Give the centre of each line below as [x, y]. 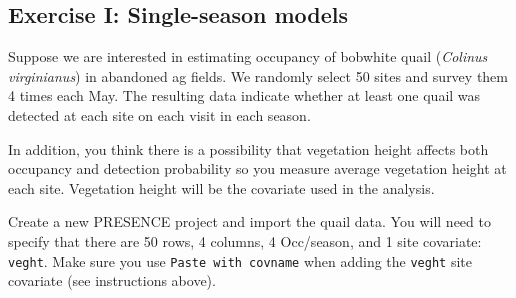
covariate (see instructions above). [112, 280]
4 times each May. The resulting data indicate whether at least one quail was [244, 95]
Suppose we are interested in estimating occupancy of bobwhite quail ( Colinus [248, 56]
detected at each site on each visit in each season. [159, 114]
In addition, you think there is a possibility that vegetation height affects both [248, 148]
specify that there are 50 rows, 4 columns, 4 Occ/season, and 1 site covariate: [245, 240]
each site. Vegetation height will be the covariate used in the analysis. [221, 187]
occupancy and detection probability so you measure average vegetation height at [257, 168]
